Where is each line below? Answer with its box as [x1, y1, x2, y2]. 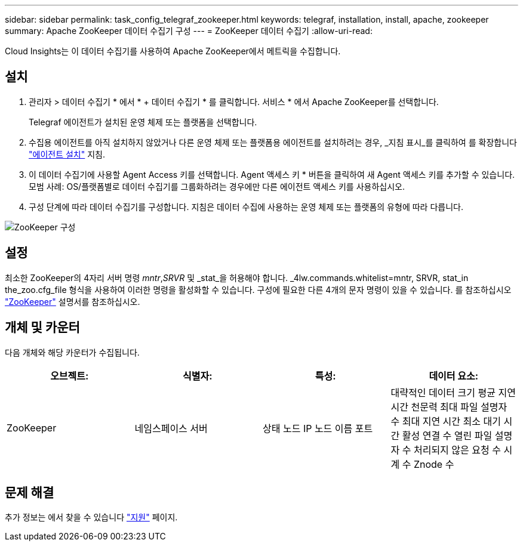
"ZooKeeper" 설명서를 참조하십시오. [5, 296, 140, 307]
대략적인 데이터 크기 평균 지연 [390, 386, 516, 399]
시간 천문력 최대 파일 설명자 [390, 400, 507, 413]
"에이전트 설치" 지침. [29, 149, 105, 159]
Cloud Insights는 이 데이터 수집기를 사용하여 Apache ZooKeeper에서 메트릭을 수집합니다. [5, 46, 341, 56]
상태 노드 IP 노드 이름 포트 [263, 422, 373, 434]
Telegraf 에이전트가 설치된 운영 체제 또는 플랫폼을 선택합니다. [29, 116, 257, 127]
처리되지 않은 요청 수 [413, 443, 501, 456]
